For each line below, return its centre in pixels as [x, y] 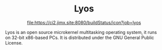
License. [14, 42]
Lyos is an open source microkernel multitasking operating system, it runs [81, 32]
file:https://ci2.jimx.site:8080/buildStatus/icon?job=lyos [84, 22]
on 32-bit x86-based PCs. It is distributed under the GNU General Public [80, 37]
